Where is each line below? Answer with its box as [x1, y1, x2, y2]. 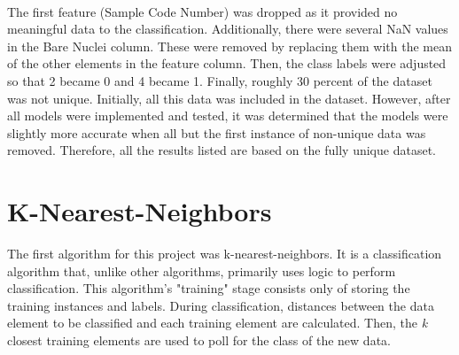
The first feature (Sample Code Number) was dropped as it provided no [7, 2, 398, 20]
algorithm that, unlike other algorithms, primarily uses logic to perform [7, 261, 396, 280]
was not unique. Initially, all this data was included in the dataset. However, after [7, 89, 451, 107]
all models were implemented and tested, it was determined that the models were [7, 106, 448, 125]
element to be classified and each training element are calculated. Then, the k [7, 313, 428, 332]
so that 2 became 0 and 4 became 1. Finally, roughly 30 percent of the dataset [7, 71, 432, 89]
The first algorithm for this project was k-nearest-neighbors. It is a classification [7, 244, 442, 263]
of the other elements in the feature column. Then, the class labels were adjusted [7, 54, 447, 73]
